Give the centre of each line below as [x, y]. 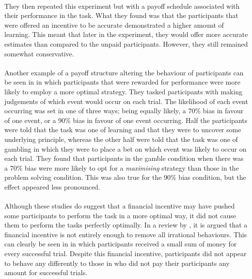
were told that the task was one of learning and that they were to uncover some [123, 130]
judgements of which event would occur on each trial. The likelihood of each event [126, 101]
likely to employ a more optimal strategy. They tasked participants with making [124, 91]
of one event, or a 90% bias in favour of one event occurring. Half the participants [126, 120]
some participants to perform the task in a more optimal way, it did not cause [120, 215]
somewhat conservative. [39, 53]
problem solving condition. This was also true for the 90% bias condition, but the [125, 177]
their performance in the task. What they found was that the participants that [121, 15]
